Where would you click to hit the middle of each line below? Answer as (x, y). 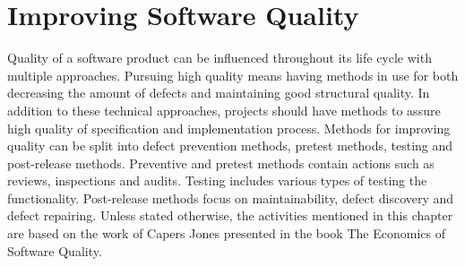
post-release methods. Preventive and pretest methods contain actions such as (221, 163)
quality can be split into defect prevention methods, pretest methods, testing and (230, 146)
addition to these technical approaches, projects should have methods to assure (224, 110)
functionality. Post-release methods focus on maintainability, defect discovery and (231, 197)
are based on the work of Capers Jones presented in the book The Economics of (226, 233)
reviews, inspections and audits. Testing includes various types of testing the (217, 180)
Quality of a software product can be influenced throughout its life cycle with (220, 58)
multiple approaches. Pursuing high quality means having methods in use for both (233, 75)
